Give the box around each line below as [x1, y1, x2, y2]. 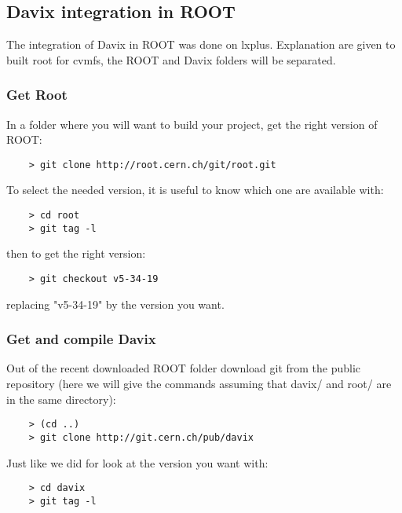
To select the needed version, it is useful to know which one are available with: [6, 181, 384, 198]
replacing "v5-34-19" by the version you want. [6, 295, 225, 312]
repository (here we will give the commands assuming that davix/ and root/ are [6, 376, 392, 392]
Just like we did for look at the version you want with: [6, 454, 269, 471]
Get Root [6, 85, 68, 104]
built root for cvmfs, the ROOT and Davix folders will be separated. [6, 51, 336, 68]
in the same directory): [6, 390, 116, 407]
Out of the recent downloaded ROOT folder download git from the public [6, 360, 361, 376]
